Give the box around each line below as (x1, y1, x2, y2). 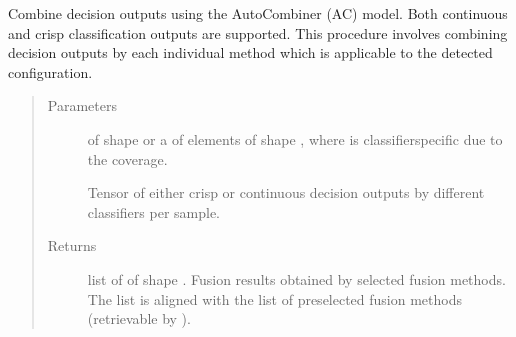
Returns (47, 235, 97, 256)
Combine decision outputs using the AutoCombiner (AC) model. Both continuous (8, 3, 508, 23)
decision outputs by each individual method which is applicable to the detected (8, 42, 493, 63)
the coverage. (87, 148, 168, 169)
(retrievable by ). (87, 308, 191, 329)
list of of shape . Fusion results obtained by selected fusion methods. (87, 268, 506, 289)
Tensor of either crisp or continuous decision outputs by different (87, 182, 485, 203)
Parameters (47, 95, 117, 116)
